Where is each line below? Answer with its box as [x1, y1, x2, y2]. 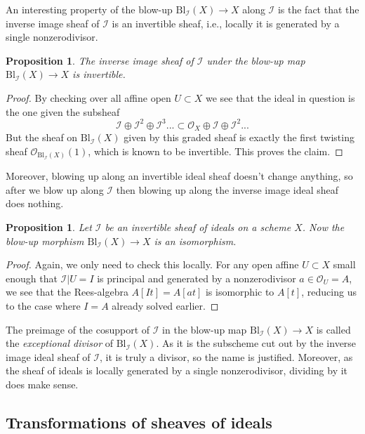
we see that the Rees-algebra [6, 284, 128, 299]
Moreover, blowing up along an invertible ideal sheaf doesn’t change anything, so [6, 169, 353, 183]
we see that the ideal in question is [205, 90, 355, 105]
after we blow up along [6, 182, 104, 197]
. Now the [302, 220, 345, 234]
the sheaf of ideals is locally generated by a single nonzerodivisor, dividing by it [6, 363, 348, 378]
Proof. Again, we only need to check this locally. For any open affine [6, 257, 299, 272]
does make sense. [6, 376, 79, 391]
